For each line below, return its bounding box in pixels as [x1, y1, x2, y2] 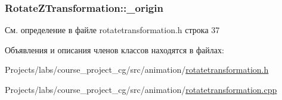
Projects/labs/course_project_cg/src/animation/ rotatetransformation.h [5, 63, 269, 76]
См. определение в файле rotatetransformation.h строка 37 [5, 24, 220, 36]
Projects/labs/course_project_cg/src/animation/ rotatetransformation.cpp [5, 83, 277, 95]
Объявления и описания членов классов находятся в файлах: [5, 43, 224, 56]
